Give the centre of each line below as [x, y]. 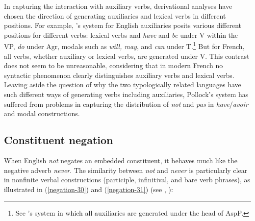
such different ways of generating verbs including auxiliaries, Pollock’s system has [126, 94]
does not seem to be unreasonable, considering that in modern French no [114, 65]
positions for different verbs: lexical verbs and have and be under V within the [121, 35]
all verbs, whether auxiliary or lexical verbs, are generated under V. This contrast [127, 56]
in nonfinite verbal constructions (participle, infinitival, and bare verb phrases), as [127, 180]
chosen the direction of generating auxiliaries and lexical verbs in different [115, 15]
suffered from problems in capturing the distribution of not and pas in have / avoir [126, 104]
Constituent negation [59, 140]
